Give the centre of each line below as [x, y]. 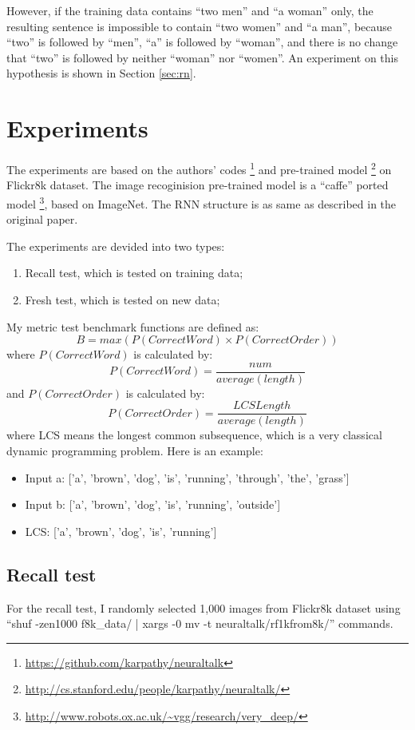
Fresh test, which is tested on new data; [123, 299]
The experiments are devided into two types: [116, 246]
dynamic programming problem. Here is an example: [135, 451]
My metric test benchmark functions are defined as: [133, 326]
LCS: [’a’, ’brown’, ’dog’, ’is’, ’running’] [121, 531]
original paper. [42, 219]
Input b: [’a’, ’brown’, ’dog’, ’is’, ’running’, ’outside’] [153, 504]
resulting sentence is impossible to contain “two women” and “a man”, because [200, 26]
